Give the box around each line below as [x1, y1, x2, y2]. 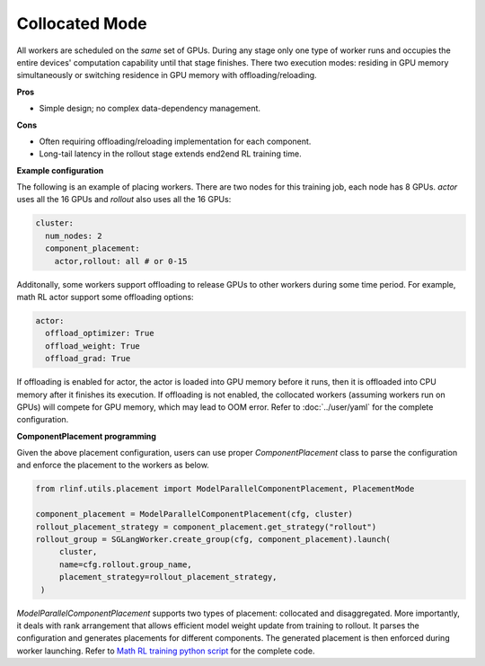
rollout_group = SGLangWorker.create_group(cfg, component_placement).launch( [35, 535, 391, 545]
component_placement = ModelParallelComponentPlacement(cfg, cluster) [35, 509, 354, 519]
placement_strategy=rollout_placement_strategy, [58, 572, 278, 582]
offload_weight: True [45, 341, 141, 351]
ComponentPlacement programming [16, 431, 157, 441]
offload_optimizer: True [45, 328, 154, 339]
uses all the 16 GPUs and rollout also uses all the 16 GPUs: [16, 194, 232, 205]
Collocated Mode [16, 13, 147, 33]
